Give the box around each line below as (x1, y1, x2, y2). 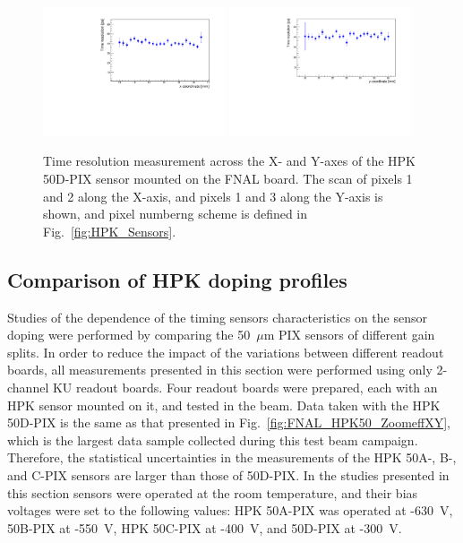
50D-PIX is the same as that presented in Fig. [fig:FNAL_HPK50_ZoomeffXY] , (7, 413, 451, 432)
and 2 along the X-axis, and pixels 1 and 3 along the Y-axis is (43, 186, 383, 205)
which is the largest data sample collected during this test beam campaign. (7, 430, 418, 449)
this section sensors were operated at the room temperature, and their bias (7, 483, 418, 502)
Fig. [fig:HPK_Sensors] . (43, 221, 176, 240)
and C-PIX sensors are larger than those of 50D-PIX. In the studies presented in (7, 465, 450, 484)
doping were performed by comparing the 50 (7, 325, 251, 344)
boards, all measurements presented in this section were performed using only (7, 360, 433, 379)
